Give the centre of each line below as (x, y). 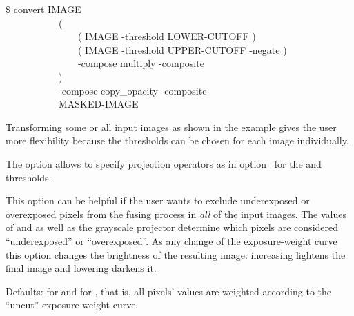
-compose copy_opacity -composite (132, 90)
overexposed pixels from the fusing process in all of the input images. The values (176, 214)
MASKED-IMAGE (98, 104)
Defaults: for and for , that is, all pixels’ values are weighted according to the (168, 291)
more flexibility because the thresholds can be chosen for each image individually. (177, 140)
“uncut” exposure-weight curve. (72, 305)
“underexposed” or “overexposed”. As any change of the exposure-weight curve (171, 240)
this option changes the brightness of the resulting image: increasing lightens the (176, 254)
